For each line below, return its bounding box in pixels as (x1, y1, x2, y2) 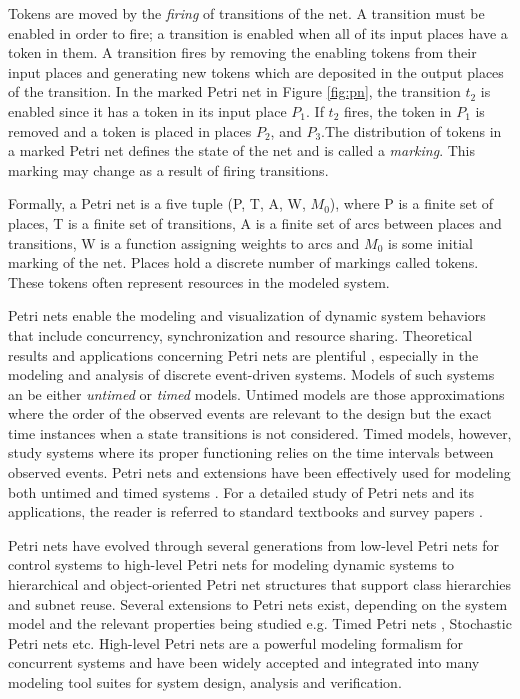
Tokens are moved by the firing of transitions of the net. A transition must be (8, 3, 485, 23)
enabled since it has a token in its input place (8, 100, 287, 121)
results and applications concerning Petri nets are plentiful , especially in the (8, 344, 479, 365)
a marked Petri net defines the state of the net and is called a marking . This (8, 140, 475, 161)
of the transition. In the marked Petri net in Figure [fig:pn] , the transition (8, 81, 461, 102)
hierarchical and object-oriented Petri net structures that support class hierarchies (8, 574, 512, 595)
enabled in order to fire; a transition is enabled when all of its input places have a (8, 22, 508, 43)
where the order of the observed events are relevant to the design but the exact (8, 403, 492, 424)
